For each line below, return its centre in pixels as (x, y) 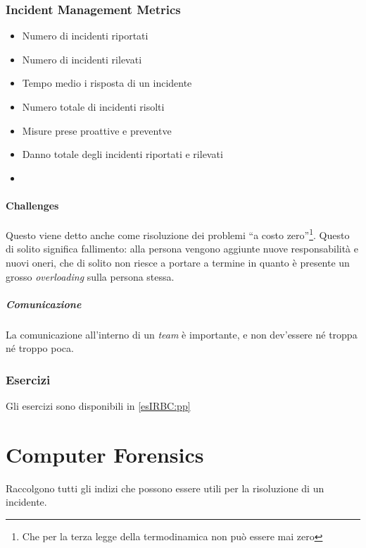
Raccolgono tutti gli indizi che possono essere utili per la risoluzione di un (165, 488)
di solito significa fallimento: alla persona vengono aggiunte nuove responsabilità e (182, 249)
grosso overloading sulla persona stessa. (90, 276)
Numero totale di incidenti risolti (93, 106)
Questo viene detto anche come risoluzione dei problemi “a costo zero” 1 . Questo (178, 234)
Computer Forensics (105, 454)
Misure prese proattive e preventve (97, 130)
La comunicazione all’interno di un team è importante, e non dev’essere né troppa (182, 334)
